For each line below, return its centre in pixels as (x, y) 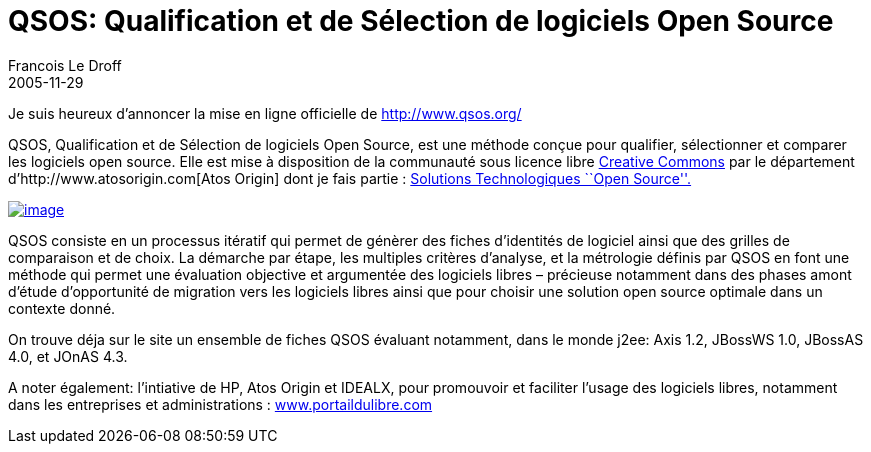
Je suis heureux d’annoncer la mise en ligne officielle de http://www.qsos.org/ (265, 113)
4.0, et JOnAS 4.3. (68, 356)
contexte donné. (62, 308)
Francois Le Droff (65, 65)
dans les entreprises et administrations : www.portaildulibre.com (220, 404)
